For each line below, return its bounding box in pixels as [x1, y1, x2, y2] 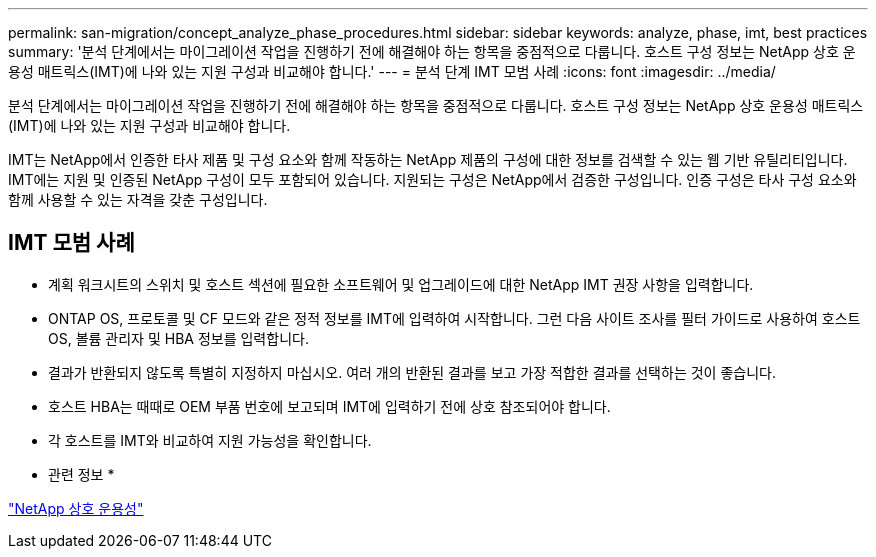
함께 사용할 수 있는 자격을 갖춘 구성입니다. [8, 191, 268, 208]
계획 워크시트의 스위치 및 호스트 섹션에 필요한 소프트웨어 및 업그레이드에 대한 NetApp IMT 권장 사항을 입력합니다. [48, 275, 754, 293]
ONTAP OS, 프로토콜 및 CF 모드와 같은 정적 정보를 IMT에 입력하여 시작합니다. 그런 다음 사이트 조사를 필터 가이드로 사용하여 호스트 [48, 309, 861, 327]
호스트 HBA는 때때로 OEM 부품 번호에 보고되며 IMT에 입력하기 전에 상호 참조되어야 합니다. [48, 397, 611, 415]
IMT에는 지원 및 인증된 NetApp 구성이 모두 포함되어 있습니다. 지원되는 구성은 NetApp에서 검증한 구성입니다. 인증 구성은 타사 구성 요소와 [8, 171, 857, 188]
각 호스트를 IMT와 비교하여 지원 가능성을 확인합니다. [48, 431, 372, 449]
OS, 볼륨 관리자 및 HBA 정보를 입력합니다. [48, 329, 309, 347]
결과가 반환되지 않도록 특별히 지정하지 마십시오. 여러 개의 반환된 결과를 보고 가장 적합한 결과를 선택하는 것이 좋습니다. [48, 363, 776, 381]
